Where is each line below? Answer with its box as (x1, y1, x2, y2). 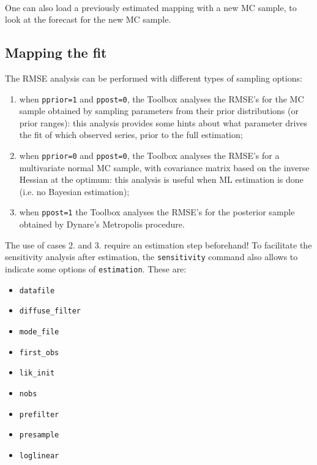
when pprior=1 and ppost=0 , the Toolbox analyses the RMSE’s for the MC (19, 92, 304, 105)
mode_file (19, 327, 59, 336)
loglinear (19, 451, 59, 460)
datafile (19, 286, 55, 295)
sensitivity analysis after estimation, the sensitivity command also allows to (5, 250, 298, 263)
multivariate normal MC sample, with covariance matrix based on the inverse (19, 161, 310, 174)
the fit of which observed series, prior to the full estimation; (19, 128, 243, 141)
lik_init (19, 369, 55, 378)
